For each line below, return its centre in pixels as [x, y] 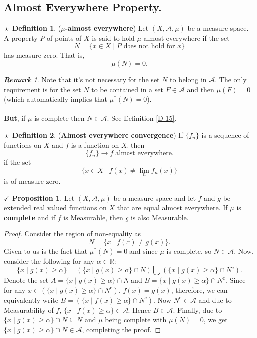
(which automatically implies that [56, 99]
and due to [215, 299]
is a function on [95, 145]
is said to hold [113, 38]
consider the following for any [49, 261]
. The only [231, 79]
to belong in [188, 79]
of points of [64, 38]
